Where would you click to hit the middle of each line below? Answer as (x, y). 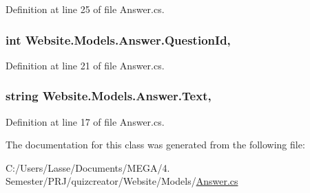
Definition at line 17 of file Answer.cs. (85, 121)
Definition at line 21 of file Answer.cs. (85, 65)
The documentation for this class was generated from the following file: (155, 145)
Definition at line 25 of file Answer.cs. (85, 9)
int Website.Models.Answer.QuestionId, (118, 39)
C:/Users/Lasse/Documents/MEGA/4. (88, 167)
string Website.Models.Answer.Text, (108, 96)
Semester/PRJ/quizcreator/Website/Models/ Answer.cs (122, 181)
